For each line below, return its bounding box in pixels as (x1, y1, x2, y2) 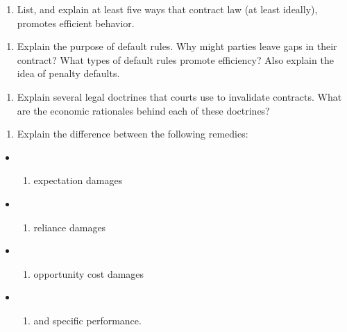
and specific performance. (33, 313, 142, 327)
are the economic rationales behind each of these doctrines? (17, 103, 270, 117)
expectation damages (33, 173, 123, 188)
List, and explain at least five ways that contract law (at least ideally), (17, 2, 318, 16)
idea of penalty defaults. (17, 66, 120, 81)
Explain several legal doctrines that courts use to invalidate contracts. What (17, 89, 342, 103)
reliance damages (33, 219, 106, 234)
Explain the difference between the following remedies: (17, 126, 248, 141)
